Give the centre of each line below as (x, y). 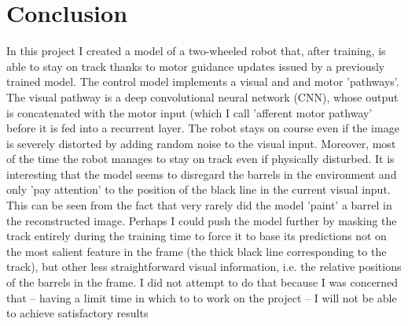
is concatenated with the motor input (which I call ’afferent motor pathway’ (189, 112)
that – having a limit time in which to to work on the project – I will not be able (202, 297)
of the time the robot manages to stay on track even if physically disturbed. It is (200, 159)
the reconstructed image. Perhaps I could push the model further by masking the (202, 220)
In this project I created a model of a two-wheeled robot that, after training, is (196, 51)
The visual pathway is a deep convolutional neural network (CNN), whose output (202, 96)
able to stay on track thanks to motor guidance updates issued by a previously (196, 66)
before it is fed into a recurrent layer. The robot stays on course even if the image (203, 128)
